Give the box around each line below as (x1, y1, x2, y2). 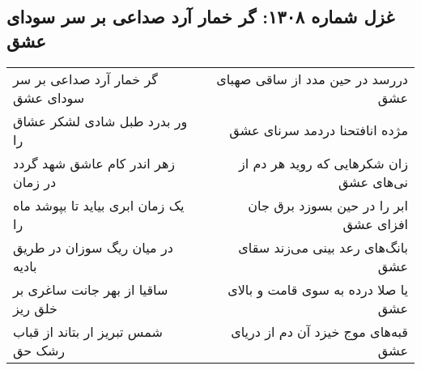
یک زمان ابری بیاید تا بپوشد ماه (13, 195, 185, 215)
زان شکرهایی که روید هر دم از (238, 153, 408, 172)
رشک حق (13, 340, 66, 359)
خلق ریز (13, 298, 57, 317)
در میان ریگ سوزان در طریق (13, 237, 173, 257)
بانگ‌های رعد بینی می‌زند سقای (238, 237, 408, 257)
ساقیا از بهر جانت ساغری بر (13, 279, 168, 299)
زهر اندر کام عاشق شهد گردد (13, 153, 176, 172)
